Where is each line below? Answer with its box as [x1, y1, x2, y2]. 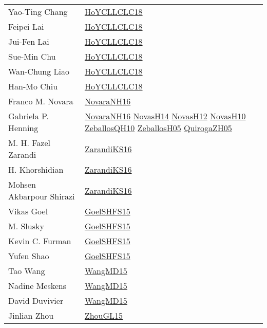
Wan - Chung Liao [8, 65, 69, 77]
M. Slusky [8, 220, 44, 232]
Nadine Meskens [8, 280, 67, 291]
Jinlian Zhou [8, 309, 54, 321]
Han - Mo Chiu [8, 80, 58, 92]
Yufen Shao [8, 250, 49, 262]
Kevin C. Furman [8, 235, 71, 247]
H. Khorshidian [8, 163, 64, 175]
